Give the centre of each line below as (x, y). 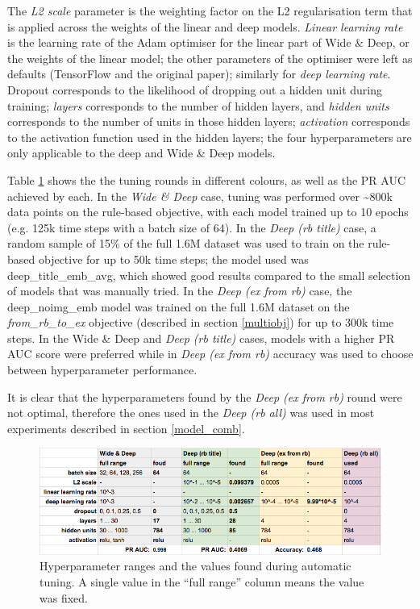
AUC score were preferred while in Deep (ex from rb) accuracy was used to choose (210, 354)
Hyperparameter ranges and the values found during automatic (195, 566)
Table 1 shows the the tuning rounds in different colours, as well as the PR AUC (207, 179)
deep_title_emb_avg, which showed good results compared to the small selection (209, 275)
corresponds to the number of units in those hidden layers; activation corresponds (209, 121)
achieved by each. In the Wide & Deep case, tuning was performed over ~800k (200, 196)
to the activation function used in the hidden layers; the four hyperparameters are (210, 137)
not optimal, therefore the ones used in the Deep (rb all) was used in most (191, 413)
